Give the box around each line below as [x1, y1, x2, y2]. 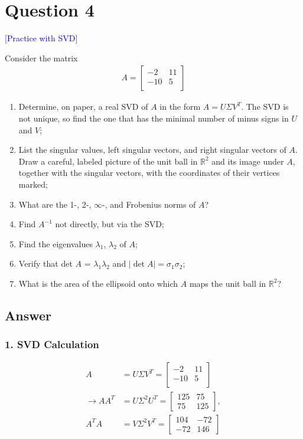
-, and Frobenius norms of [102, 198, 196, 210]
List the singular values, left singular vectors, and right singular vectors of [18, 143, 286, 156]
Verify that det [18, 257, 73, 270]
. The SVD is [241, 100, 289, 113]
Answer [5, 306, 52, 324]
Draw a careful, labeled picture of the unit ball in [18, 155, 198, 167]
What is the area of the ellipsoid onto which [18, 277, 178, 289]
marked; [18, 178, 48, 190]
